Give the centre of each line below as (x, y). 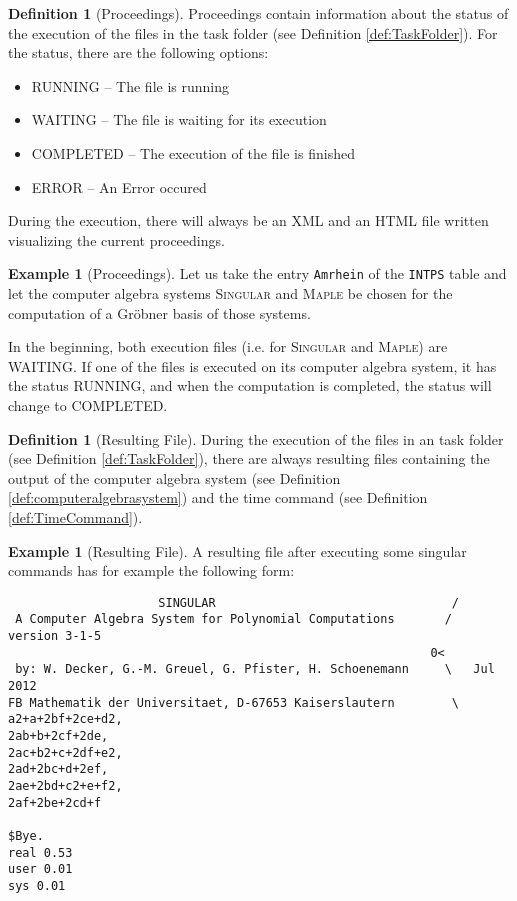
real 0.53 (40, 852)
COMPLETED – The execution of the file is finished (193, 152)
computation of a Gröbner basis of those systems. (159, 312)
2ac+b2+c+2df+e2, (65, 752)
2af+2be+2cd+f (55, 802)
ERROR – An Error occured (119, 186)
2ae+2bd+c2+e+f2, (65, 785)
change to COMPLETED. (88, 404)
